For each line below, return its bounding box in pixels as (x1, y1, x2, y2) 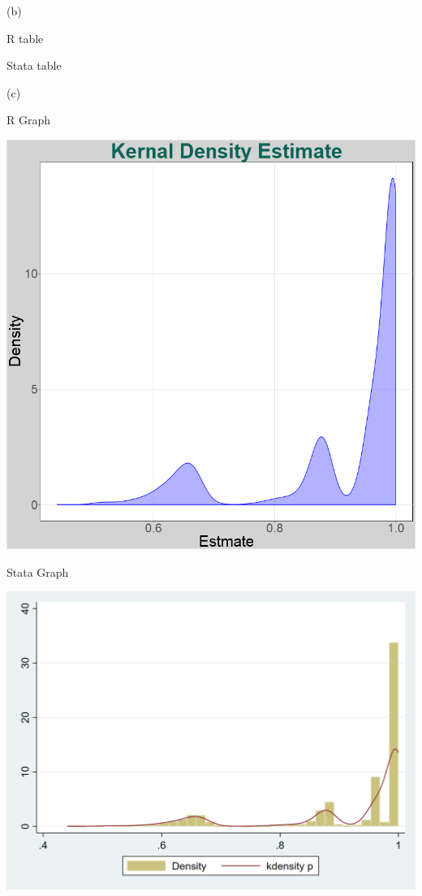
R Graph (6, 111, 51, 128)
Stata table (6, 57, 62, 74)
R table (6, 29, 44, 46)
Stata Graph (6, 563, 69, 580)
